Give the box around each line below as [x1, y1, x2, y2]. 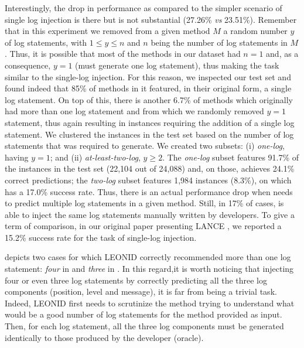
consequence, [5, 59, 51, 71]
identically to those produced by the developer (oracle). [5, 331, 204, 343]
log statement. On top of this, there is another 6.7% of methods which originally [5, 93, 293, 105]
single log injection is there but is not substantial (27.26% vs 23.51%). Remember [5, 13, 297, 25]
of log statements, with [5, 36, 87, 48]
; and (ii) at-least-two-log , [50, 151, 141, 163]
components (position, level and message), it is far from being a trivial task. [5, 285, 277, 298]
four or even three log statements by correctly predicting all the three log [5, 274, 268, 286]
